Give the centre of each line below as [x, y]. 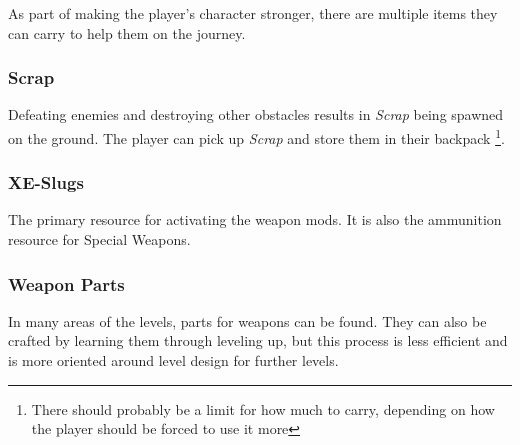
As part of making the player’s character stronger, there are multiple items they [253, 13]
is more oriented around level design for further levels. [173, 360]
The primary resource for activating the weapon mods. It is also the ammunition [255, 219]
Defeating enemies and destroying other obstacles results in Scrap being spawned [256, 114]
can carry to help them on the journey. [127, 32]
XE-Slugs [46, 182]
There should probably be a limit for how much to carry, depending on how [263, 408]
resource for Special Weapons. [99, 239]
